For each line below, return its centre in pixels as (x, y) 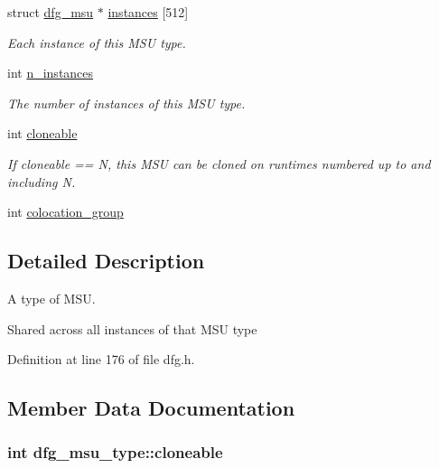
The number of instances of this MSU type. (126, 103)
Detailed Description (106, 261)
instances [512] (148, 12)
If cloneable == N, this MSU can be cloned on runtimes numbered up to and (219, 163)
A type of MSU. (51, 298)
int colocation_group (65, 212)
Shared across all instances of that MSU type (132, 328)
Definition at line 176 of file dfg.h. (101, 359)
